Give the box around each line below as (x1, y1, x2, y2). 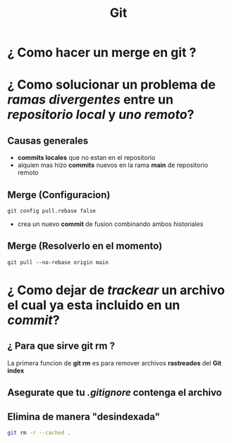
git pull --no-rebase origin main (7, 258, 109, 266)
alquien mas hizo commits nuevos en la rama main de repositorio (17, 161, 209, 170)
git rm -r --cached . (7, 430, 71, 437)
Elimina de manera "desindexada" (7, 411, 160, 423)
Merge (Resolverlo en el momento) (7, 240, 163, 252)
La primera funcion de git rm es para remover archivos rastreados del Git (7, 358, 222, 367)
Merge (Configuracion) (7, 189, 111, 201)
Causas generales (7, 135, 89, 146)
